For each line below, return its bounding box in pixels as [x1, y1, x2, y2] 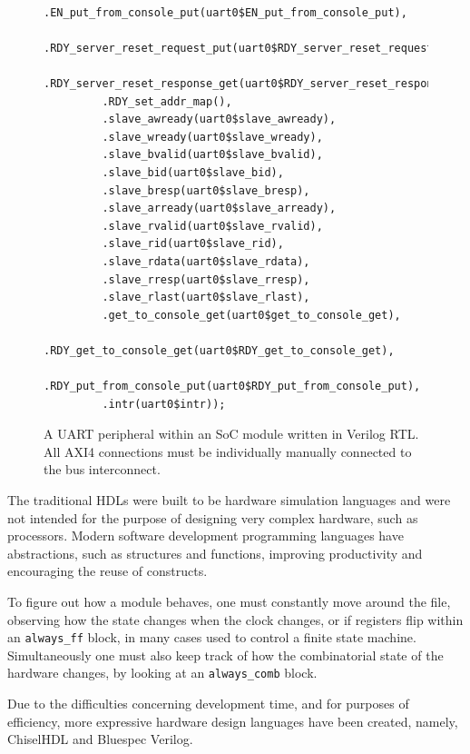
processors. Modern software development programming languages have [7, 526, 404, 545]
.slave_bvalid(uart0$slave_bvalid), [102, 148, 323, 162]
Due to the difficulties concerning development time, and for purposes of [7, 694, 409, 713]
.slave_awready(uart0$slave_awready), [102, 113, 337, 126]
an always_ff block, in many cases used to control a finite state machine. [7, 628, 416, 647]
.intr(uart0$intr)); [102, 397, 226, 411]
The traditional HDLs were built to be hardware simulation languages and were [7, 491, 451, 510]
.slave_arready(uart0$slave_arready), [102, 202, 337, 215]
